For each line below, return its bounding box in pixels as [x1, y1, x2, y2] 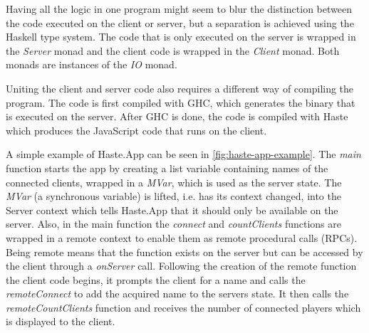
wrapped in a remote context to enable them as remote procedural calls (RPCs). [6, 230, 358, 245]
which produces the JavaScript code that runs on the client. [6, 122, 267, 137]
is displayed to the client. [6, 314, 115, 329]
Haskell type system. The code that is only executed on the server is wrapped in [6, 29, 356, 44]
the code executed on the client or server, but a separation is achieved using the [6, 15, 354, 30]
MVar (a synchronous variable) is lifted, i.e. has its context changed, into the [6, 189, 341, 203]
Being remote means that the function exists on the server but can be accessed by [6, 244, 363, 259]
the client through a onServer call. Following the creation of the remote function [6, 258, 357, 273]
